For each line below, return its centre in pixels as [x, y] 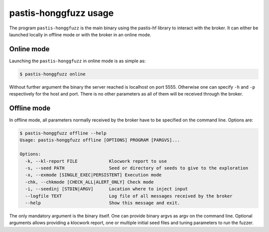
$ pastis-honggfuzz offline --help [63, 133]
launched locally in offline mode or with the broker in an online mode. [80, 34]
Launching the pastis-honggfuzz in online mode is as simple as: [77, 61]
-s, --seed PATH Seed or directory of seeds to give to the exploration [137, 168]
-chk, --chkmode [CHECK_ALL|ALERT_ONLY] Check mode [89, 182]
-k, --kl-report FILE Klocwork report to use [96, 161]
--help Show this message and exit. [103, 203]
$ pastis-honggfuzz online [53, 74]
